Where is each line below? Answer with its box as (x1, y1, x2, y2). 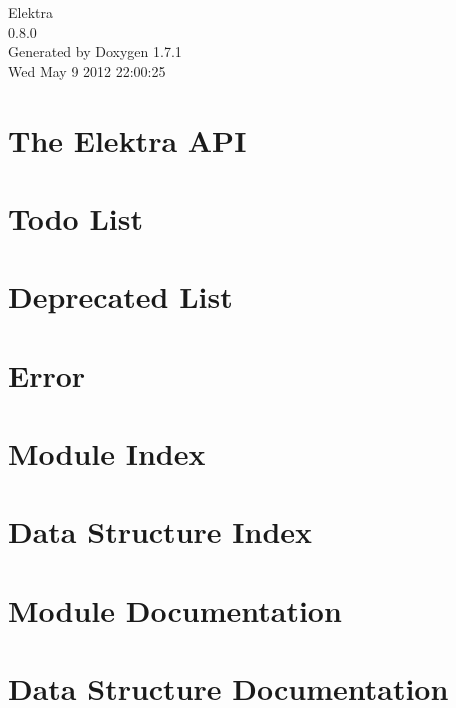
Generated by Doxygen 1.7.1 (8, 41, 182, 62)
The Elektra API (8, 119, 247, 160)
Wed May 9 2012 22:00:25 (8, 60, 166, 81)
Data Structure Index (8, 511, 313, 552)
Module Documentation (8, 589, 342, 630)
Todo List (8, 197, 143, 238)
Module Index (8, 433, 206, 474)
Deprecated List (8, 276, 233, 317)
